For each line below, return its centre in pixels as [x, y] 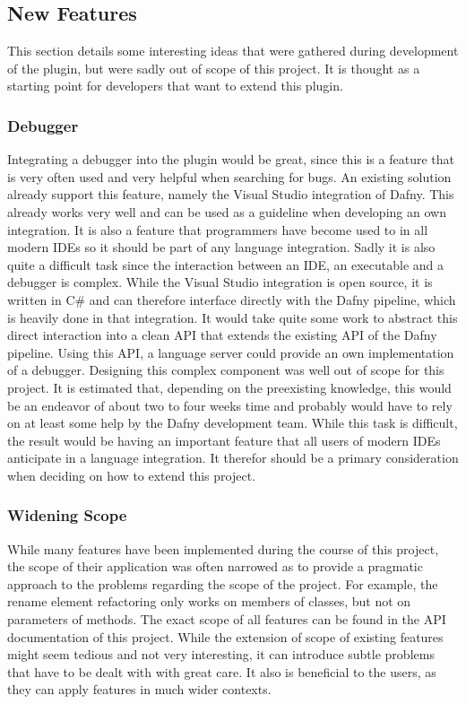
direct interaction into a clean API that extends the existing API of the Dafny [222, 335]
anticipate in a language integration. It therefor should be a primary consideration [233, 458]
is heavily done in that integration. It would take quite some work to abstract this [233, 317]
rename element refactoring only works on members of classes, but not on [209, 601]
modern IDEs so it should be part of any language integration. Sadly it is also [221, 247]
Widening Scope [67, 515]
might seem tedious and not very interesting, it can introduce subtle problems [221, 654]
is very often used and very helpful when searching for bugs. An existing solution [229, 176]
